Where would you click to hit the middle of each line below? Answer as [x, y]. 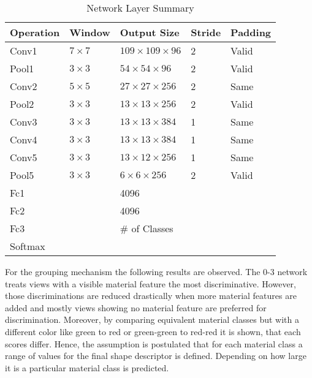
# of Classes [146, 228]
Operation [35, 32]
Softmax [28, 246]
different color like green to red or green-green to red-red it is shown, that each [153, 331]
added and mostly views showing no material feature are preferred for [136, 307]
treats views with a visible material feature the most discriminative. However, [150, 283]
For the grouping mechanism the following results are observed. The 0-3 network [156, 271]
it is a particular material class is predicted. [87, 367]
